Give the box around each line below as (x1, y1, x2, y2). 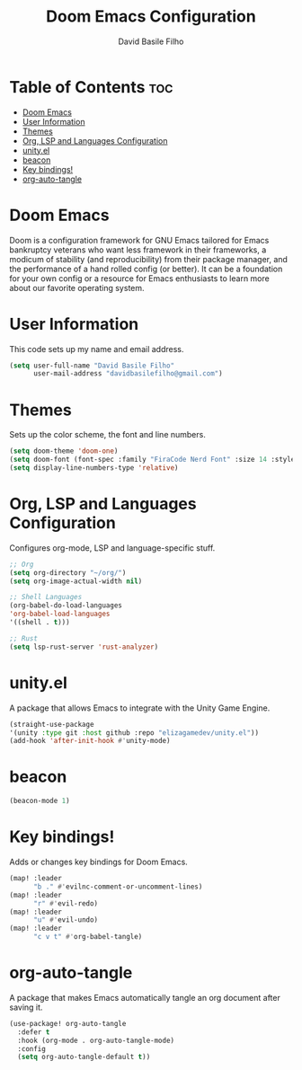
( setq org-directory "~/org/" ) (9, 568, 127, 577)
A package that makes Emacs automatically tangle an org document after (9, 992, 280, 1003)
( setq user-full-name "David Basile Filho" (9, 361, 175, 370)
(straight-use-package (9, 720, 94, 729)
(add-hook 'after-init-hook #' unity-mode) (9, 737, 171, 746)
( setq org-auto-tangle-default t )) (17, 1053, 151, 1062)
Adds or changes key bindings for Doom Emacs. (9, 856, 189, 867)
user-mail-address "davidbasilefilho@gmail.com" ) (32, 369, 223, 378)
